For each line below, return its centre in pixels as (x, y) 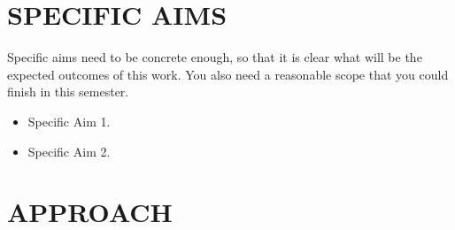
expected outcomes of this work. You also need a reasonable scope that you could (228, 74)
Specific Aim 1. (69, 121)
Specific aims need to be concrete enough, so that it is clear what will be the (215, 57)
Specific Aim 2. (69, 151)
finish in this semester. (68, 92)
